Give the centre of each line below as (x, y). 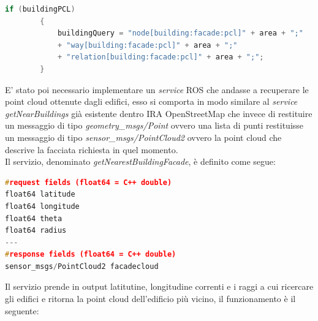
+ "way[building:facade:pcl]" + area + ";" (147, 45)
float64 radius (36, 231)
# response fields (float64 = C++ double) (91, 255)
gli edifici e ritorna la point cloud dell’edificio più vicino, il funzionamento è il (150, 299)
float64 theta (34, 218)
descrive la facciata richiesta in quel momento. (92, 149)
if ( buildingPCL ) (40, 9)
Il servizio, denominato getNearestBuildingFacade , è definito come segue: (140, 161)
